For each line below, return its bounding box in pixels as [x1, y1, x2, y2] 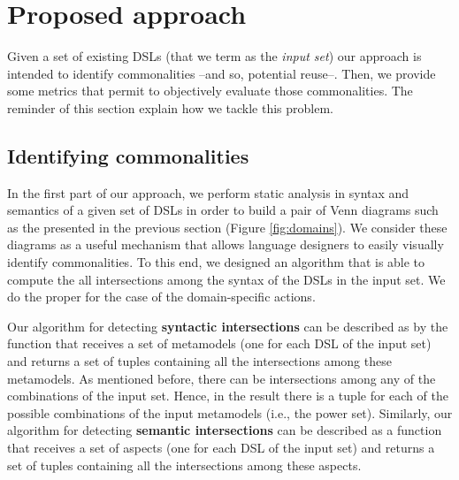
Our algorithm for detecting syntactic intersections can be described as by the [7, 316, 448, 335]
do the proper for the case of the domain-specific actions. [7, 287, 316, 306]
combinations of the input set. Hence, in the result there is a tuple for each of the [7, 386, 448, 405]
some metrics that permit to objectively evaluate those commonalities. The [7, 81, 413, 100]
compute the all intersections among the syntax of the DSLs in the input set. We [7, 270, 446, 288]
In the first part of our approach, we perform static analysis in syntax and [7, 183, 409, 202]
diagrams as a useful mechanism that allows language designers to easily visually [7, 235, 444, 254]
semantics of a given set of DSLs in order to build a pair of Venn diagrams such [7, 201, 439, 219]
